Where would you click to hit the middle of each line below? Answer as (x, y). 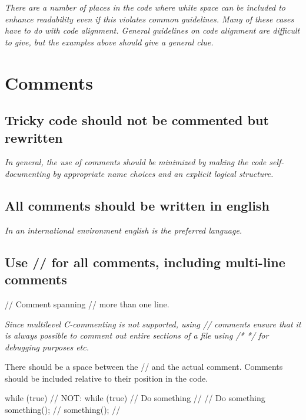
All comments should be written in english (137, 205)
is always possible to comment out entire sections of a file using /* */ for (137, 335)
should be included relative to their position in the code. (107, 378)
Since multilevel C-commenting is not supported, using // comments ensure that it (153, 324)
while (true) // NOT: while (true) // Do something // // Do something (135, 398)
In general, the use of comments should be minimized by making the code (136, 162)
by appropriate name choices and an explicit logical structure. (163, 173)
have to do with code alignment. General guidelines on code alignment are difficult (152, 30)
